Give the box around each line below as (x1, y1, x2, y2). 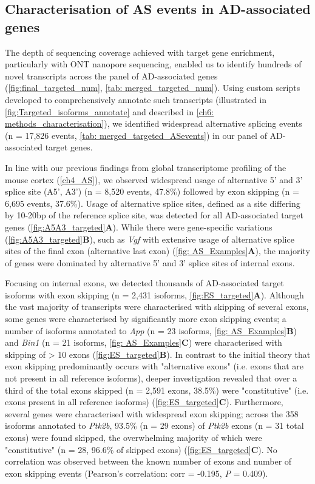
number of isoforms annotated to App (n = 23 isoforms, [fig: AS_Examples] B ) (5, 324, 297, 337)
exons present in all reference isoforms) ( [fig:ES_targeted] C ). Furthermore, (5, 395, 283, 408)
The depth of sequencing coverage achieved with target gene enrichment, (5, 45, 275, 58)
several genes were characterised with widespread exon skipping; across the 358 (5, 407, 299, 420)
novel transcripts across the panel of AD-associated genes (5, 69, 218, 82)
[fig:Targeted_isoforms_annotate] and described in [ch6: (5, 105, 214, 118)
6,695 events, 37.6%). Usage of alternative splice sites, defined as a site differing (5, 197, 300, 209)
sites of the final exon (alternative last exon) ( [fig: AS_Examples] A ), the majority (5, 244, 310, 257)
